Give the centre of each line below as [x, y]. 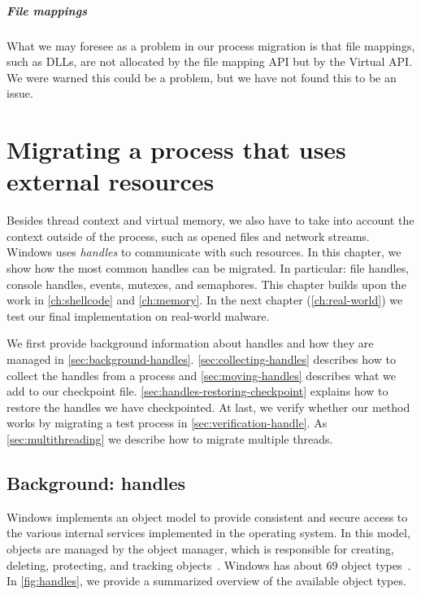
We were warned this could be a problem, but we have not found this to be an [202, 77]
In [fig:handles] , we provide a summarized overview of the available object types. [206, 581]
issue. [20, 93]
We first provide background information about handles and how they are [190, 343]
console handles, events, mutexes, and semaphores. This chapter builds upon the [206, 284]
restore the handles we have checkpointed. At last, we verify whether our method [208, 407]
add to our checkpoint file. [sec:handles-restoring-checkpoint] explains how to [197, 391]
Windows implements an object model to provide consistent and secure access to [207, 516]
